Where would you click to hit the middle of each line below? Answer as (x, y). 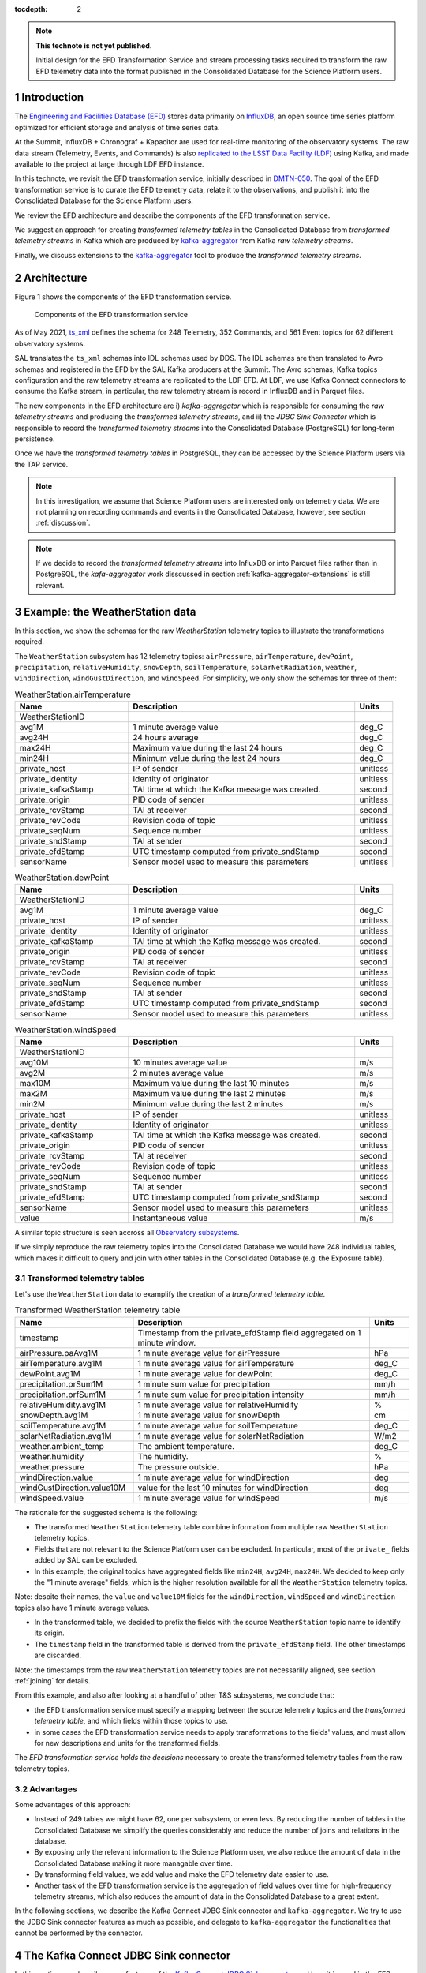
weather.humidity (52, 1456)
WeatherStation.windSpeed (65, 1030)
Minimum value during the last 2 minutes (208, 1103)
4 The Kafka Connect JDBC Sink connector (123, 1956)
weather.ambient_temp (62, 1446)
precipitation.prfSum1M (63, 1395)
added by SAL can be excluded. (86, 1560)
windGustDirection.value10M (73, 1488)
